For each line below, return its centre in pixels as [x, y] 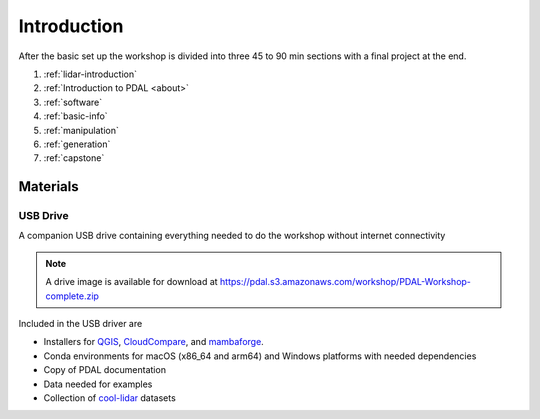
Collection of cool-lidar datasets [110, 397]
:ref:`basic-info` [76, 116]
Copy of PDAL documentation [105, 370]
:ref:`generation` [77, 144]
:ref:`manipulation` [81, 130]
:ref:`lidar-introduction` [90, 74]
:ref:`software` [73, 102]
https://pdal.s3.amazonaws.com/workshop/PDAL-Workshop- [346, 282]
